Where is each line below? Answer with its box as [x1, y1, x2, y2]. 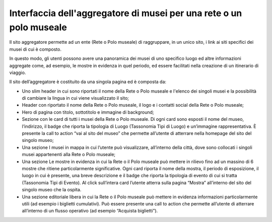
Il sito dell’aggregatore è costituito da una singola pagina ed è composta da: [9, 79, 166, 85]
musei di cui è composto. [9, 46, 61, 52]
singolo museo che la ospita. [22, 187, 82, 193]
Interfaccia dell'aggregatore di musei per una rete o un [9, 8, 242, 19]
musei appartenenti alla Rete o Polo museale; [22, 152, 116, 158]
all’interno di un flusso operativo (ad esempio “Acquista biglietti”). [22, 208, 158, 214]
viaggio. [9, 69, 26, 76]
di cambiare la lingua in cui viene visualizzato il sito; [22, 95, 129, 101]
